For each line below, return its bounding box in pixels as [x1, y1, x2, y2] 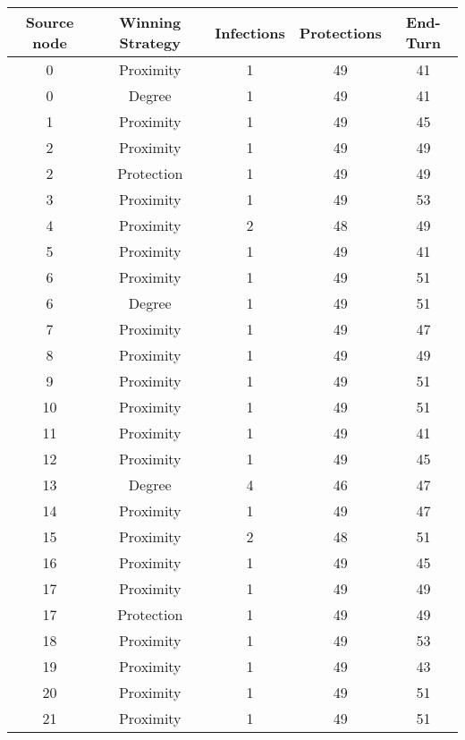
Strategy [119, 32, 181, 53]
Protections [299, 21, 382, 43]
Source [25, 12, 74, 32]
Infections [215, 21, 285, 43]
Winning [119, 12, 182, 32]
